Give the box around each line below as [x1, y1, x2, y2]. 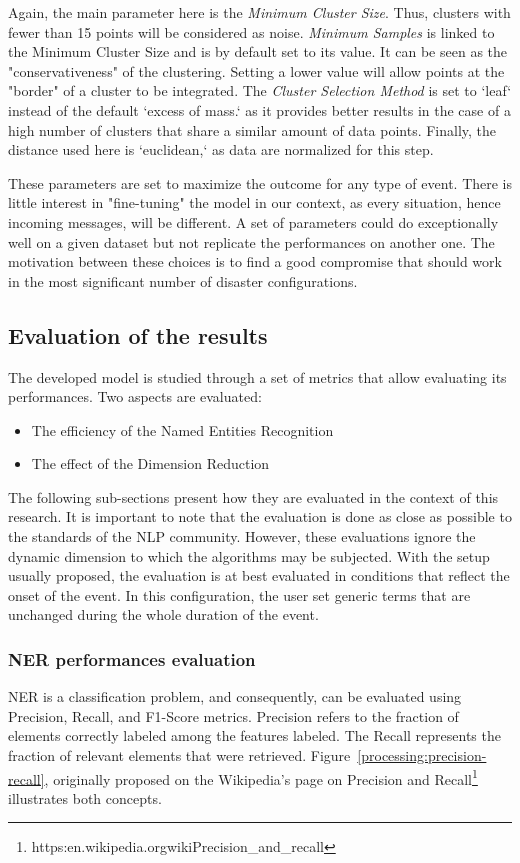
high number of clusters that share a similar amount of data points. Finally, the [8, 119, 497, 140]
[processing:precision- [357, 745, 487, 766]
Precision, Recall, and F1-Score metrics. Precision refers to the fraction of [8, 705, 459, 726]
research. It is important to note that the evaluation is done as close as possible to [8, 506, 512, 527]
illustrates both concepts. [8, 787, 162, 808]
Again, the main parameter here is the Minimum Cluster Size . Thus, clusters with [8, 2, 511, 22]
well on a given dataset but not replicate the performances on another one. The [8, 231, 495, 252]
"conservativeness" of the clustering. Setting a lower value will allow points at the [8, 60, 505, 81]
